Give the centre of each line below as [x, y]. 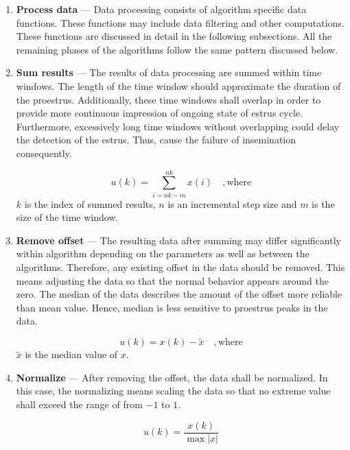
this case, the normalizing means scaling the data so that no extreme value [173, 391]
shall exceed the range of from [79, 404]
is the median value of [71, 354]
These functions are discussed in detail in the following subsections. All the [174, 36]
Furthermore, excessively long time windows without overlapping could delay [178, 126]
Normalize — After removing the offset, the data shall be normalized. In [172, 377]
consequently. [44, 153]
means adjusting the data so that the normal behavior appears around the [172, 280]
